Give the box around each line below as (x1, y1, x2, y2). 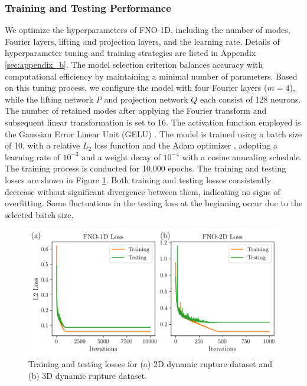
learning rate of (5, 150, 60, 163)
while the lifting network (5, 93, 94, 105)
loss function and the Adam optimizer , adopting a (94, 139, 277, 151)
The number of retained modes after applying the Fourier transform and (5, 104, 267, 117)
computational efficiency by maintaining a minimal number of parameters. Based (5, 70, 298, 82)
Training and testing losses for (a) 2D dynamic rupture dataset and (28, 358, 272, 370)
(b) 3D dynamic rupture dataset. (28, 369, 148, 381)
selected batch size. (5, 208, 74, 220)
